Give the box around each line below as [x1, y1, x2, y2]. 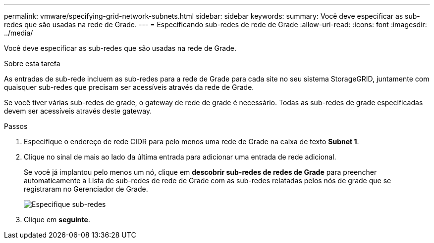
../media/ [4, 29, 33, 37]
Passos [4, 122, 28, 130]
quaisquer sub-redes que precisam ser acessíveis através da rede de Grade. [4, 83, 254, 91]
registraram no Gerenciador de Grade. [24, 185, 148, 193]
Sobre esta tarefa [4, 59, 60, 68]
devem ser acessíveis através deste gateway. [4, 107, 152, 115]
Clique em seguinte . [24, 215, 90, 224]
